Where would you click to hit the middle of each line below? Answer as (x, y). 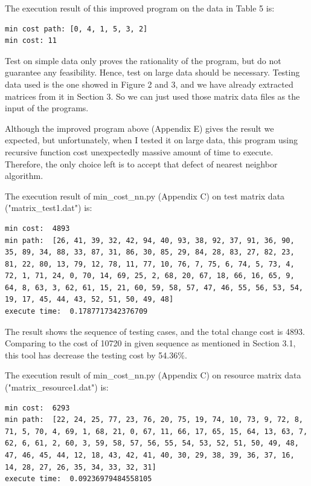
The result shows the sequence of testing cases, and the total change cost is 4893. (155, 331)
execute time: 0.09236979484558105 (79, 479)
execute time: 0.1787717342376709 (76, 312)
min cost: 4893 (37, 228)
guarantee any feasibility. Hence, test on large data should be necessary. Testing (152, 72)
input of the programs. (47, 108)
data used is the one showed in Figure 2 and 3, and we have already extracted (149, 84)
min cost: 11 (31, 41)
